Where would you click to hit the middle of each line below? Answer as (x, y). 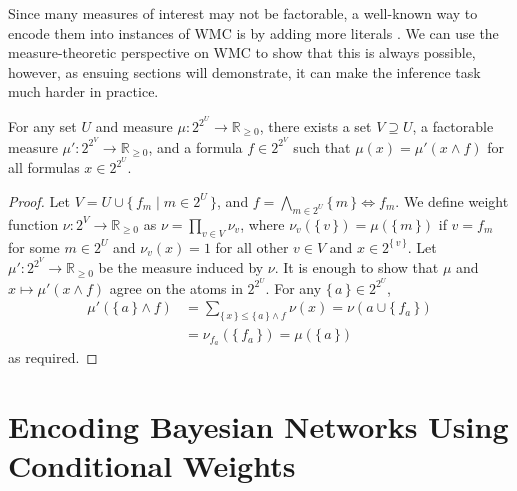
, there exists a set (315, 126)
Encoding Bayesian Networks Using (258, 425)
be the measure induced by (181, 267)
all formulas (44, 167)
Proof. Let (39, 200)
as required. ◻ (53, 357)
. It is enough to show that (356, 267)
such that (322, 146)
